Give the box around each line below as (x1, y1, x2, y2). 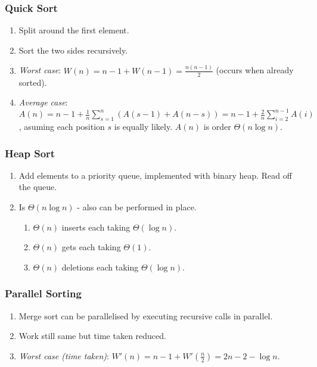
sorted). (18, 76, 47, 88)
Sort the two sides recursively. (18, 43, 128, 56)
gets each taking (61, 241, 121, 253)
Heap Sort (5, 145, 55, 160)
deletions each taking (61, 260, 139, 273)
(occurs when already (216, 64, 294, 76)
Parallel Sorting (5, 286, 82, 301)
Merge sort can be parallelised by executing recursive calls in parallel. (18, 309, 273, 322)
